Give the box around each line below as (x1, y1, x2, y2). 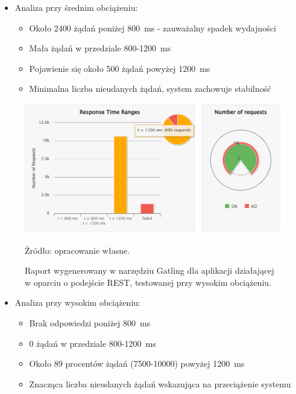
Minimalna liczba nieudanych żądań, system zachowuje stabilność (29, 82, 271, 95)
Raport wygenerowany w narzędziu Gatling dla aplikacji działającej (25, 264, 274, 277)
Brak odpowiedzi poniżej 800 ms (29, 317, 151, 329)
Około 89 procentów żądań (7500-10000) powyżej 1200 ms (29, 357, 245, 370)
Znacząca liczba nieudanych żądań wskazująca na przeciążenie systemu (29, 377, 291, 390)
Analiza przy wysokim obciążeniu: (14, 296, 140, 309)
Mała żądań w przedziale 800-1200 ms (29, 42, 171, 54)
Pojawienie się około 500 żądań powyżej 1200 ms (29, 62, 210, 74)
